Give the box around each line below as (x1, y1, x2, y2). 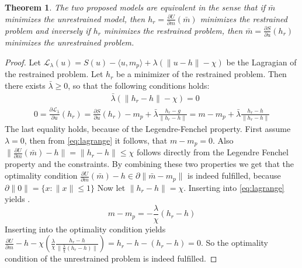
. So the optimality (200, 236, 268, 249)
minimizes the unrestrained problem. (5, 36, 134, 48)
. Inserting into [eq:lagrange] (183, 181, 284, 193)
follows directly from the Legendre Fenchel (137, 146, 289, 158)
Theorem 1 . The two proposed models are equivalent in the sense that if (5, 1, 266, 13)
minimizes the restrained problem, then (104, 24, 243, 36)
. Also (213, 134, 234, 146)
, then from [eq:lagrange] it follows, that (24, 134, 168, 146)
